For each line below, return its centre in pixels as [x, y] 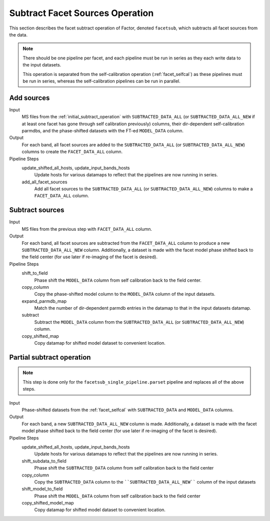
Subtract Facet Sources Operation [81, 13]
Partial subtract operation [50, 357]
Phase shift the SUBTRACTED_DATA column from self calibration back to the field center [124, 468]
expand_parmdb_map [44, 301]
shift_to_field [35, 273]
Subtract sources [37, 210]
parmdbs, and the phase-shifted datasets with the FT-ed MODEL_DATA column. [103, 130]
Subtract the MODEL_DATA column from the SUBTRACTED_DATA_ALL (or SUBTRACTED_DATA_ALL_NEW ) [139, 322]
